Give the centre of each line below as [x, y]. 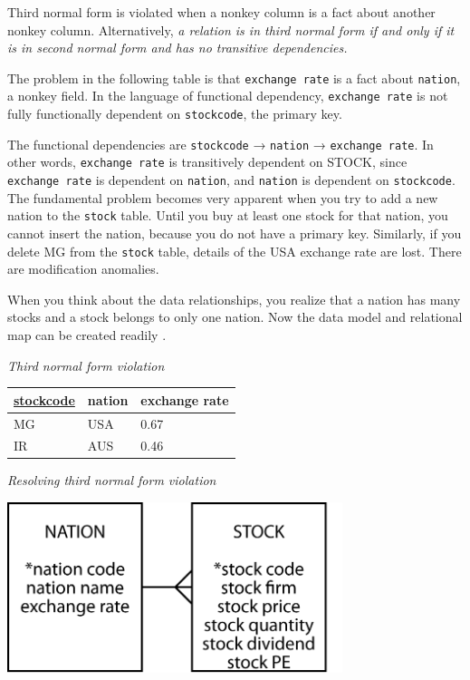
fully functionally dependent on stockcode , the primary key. [175, 114]
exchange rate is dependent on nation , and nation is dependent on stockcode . [231, 180]
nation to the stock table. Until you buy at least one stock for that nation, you [228, 215]
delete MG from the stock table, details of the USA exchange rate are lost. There [235, 251]
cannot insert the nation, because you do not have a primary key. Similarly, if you [235, 233]
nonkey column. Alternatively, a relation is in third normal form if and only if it [231, 29]
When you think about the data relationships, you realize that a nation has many [234, 299]
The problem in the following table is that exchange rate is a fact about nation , [234, 78]
